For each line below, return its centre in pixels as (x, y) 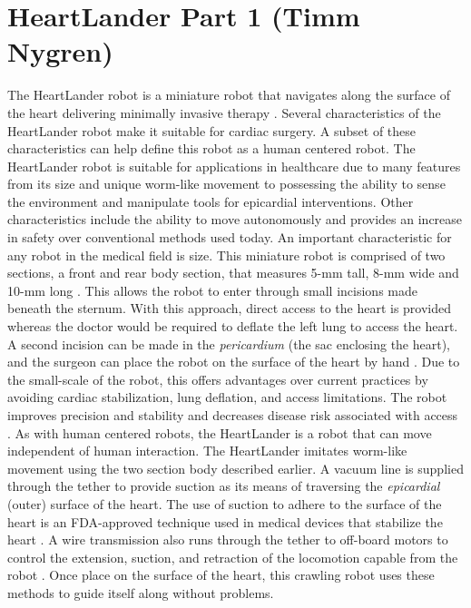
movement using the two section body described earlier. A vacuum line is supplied (235, 468)
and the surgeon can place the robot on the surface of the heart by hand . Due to (234, 362)
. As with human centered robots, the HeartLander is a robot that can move (220, 432)
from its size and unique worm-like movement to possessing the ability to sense (226, 184)
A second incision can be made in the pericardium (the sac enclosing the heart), (229, 343)
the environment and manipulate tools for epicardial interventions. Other (211, 201)
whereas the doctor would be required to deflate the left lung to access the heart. (233, 326)
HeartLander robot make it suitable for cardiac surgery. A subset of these (212, 130)
